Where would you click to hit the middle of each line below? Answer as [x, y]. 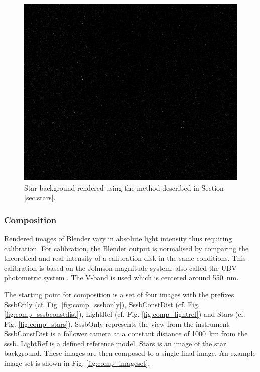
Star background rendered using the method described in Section [124, 187]
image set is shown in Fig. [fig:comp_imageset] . [77, 363]
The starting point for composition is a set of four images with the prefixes [119, 294]
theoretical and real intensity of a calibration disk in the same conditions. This [125, 258]
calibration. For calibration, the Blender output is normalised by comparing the [126, 248]
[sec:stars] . [40, 197]
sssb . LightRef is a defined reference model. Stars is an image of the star [115, 343]
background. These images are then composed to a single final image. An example [130, 353]
